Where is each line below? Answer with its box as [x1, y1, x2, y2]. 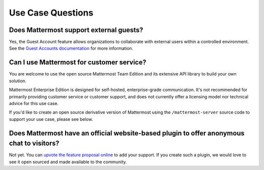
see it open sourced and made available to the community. [9, 159, 127, 165]
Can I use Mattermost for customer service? [9, 58, 147, 67]
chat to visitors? [9, 139, 60, 148]
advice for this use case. [9, 100, 59, 106]
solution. [9, 78, 27, 84]
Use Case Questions [9, 7, 94, 18]
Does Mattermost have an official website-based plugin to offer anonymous [9, 129, 244, 137]
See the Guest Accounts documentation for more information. [9, 45, 133, 51]
